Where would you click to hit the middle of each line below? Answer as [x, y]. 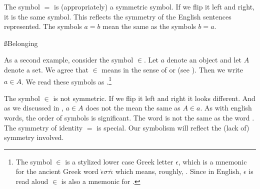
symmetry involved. [34, 137]
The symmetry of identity [43, 127]
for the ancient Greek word [57, 171]
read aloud [32, 181]
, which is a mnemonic [212, 161]
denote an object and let [204, 60]
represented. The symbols [43, 26]
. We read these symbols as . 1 [66, 80]
